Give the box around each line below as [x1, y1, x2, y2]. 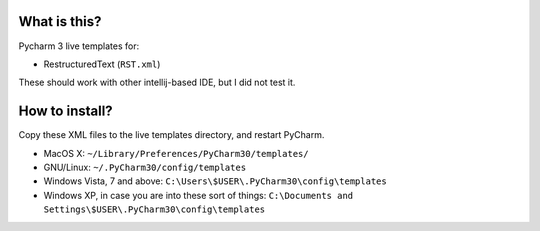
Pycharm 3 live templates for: [18, 40, 140, 52]
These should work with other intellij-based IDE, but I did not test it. [18, 76, 296, 89]
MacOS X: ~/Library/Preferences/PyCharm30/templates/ [43, 147, 309, 159]
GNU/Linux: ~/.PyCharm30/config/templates [43, 161, 247, 173]
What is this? [18, 13, 102, 30]
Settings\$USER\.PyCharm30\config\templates [43, 204, 266, 215]
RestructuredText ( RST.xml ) [43, 58, 161, 70]
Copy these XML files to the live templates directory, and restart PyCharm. [18, 129, 325, 141]
